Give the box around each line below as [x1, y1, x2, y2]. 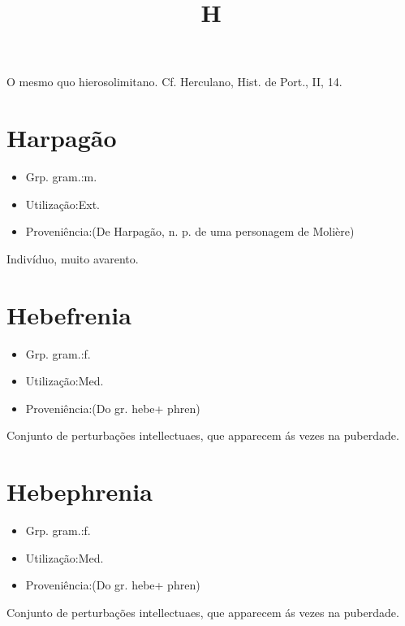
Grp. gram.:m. [25, 168, 97, 185]
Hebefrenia [6, 298, 131, 331]
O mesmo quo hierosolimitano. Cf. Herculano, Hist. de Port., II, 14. [6, 73, 343, 90]
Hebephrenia [6, 475, 153, 508]
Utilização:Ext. [25, 195, 101, 212]
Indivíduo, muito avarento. [6, 250, 139, 267]
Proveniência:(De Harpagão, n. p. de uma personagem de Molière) [25, 223, 355, 240]
